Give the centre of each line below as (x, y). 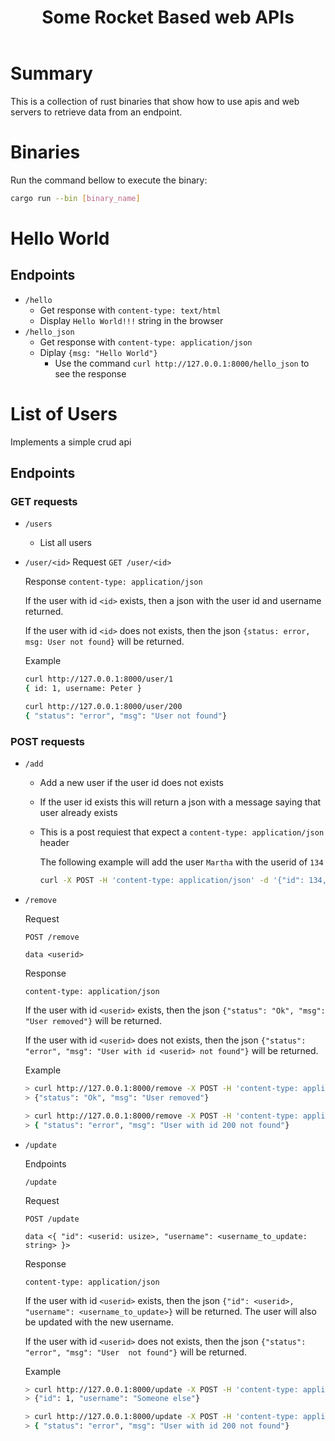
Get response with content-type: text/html (130, 310)
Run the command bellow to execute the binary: (109, 180)
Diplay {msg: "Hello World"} (98, 352)
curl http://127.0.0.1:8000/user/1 (99, 679)
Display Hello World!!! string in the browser (131, 320)
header (54, 843)
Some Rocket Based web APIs (168, 17)
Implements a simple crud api (71, 442)
